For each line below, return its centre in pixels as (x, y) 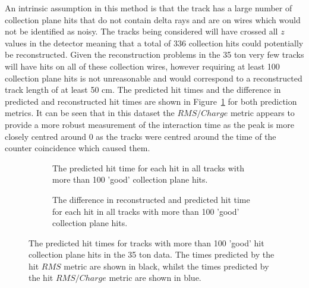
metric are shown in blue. (155, 278)
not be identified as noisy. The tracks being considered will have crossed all (141, 31)
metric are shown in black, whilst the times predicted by (166, 266)
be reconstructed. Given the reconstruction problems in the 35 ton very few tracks (154, 54)
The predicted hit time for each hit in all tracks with (148, 168)
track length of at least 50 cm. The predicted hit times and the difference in (143, 90)
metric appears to (262, 113)
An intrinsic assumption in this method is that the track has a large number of (149, 8)
